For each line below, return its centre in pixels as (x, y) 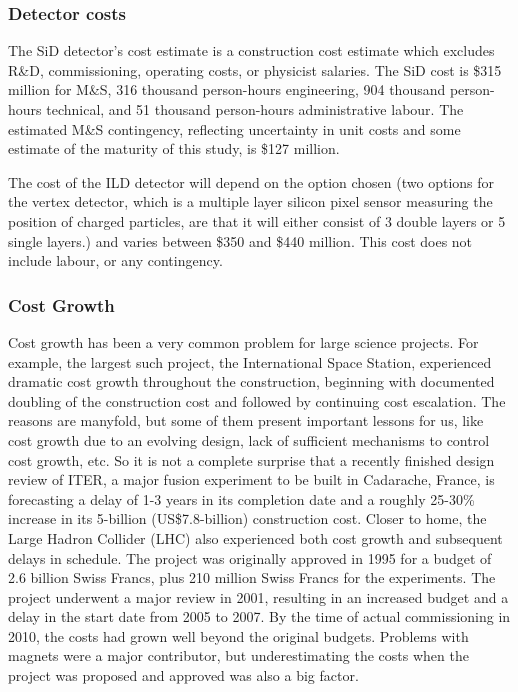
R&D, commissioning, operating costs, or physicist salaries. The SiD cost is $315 (255, 69)
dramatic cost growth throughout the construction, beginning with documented (251, 381)
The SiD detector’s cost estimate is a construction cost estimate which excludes (251, 50)
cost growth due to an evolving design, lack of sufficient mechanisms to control (249, 439)
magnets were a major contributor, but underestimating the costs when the (238, 655)
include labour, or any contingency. (115, 260)
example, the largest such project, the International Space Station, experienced (250, 361)
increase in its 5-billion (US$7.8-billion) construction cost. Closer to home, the (247, 518)
